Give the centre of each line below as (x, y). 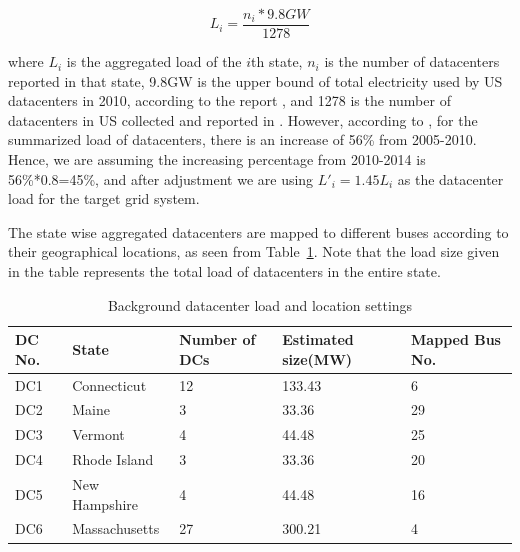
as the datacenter (450, 178)
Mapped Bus (456, 339)
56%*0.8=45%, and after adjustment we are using (161, 178)
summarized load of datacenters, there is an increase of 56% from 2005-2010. (242, 139)
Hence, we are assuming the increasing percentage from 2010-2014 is (217, 159)
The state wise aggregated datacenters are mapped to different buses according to (258, 231)
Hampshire (105, 503)
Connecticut (109, 384)
